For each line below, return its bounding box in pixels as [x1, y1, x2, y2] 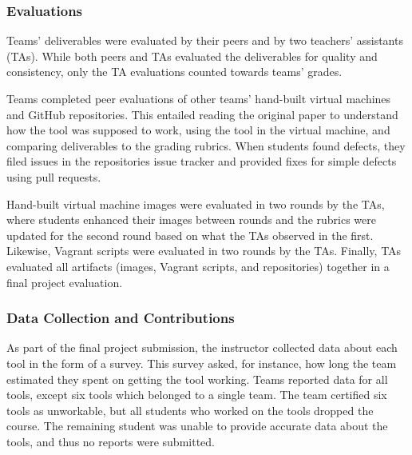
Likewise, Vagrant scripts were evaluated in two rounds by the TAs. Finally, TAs [6, 242, 402, 259]
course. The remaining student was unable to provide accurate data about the [6, 417, 388, 434]
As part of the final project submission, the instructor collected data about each [6, 339, 398, 356]
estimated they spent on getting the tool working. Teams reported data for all [6, 370, 388, 387]
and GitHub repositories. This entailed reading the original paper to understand [6, 106, 398, 122]
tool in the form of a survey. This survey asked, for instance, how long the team [6, 354, 397, 371]
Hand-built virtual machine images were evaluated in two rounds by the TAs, [6, 195, 385, 212]
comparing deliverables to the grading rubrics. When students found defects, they [6, 137, 406, 154]
